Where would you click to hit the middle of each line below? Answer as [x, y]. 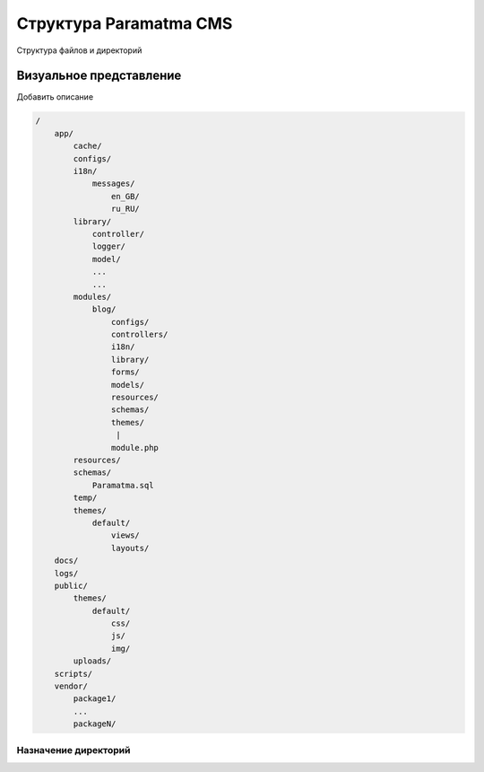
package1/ [95, 699]
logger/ [108, 246]
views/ [125, 535]
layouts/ [130, 548]
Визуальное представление [99, 76]
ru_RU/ [125, 209]
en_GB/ [125, 196]
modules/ [92, 297]
